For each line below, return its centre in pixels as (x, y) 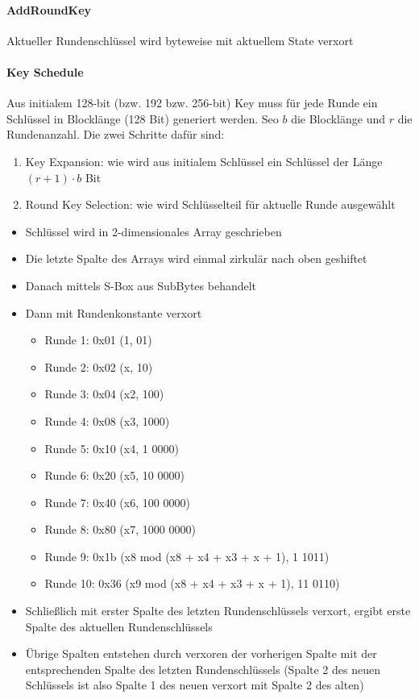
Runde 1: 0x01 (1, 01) (98, 340)
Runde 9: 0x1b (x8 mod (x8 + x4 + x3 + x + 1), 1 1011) (187, 556)
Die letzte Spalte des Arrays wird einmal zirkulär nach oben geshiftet (196, 258)
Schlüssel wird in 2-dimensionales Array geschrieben (153, 231)
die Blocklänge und (338, 118)
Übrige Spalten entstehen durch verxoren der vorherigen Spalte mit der (201, 653)
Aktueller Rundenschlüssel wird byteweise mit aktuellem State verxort (180, 40)
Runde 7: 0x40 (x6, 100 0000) (117, 502)
